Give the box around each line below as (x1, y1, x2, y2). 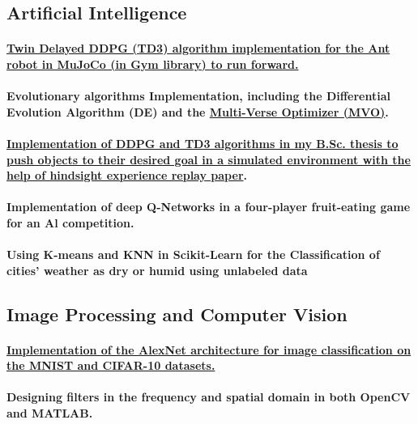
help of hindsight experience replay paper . (6, 167, 247, 184)
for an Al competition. (6, 214, 134, 231)
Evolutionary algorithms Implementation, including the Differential (6, 87, 390, 104)
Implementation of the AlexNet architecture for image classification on (6, 341, 412, 358)
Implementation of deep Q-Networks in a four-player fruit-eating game (6, 198, 411, 215)
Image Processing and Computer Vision (6, 301, 348, 326)
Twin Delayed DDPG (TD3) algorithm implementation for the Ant (6, 40, 390, 57)
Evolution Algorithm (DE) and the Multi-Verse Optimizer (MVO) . (6, 103, 389, 120)
